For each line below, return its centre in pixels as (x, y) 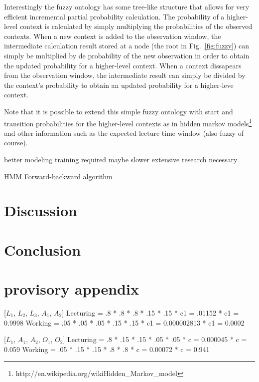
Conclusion (43, 249)
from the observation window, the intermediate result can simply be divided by (125, 75)
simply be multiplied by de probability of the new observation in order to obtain (127, 55)
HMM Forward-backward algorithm (58, 176)
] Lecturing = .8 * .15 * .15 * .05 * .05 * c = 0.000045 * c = (155, 339)
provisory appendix (71, 289)
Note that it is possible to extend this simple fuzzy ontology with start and (119, 111)
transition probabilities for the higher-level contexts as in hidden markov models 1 (128, 122)
